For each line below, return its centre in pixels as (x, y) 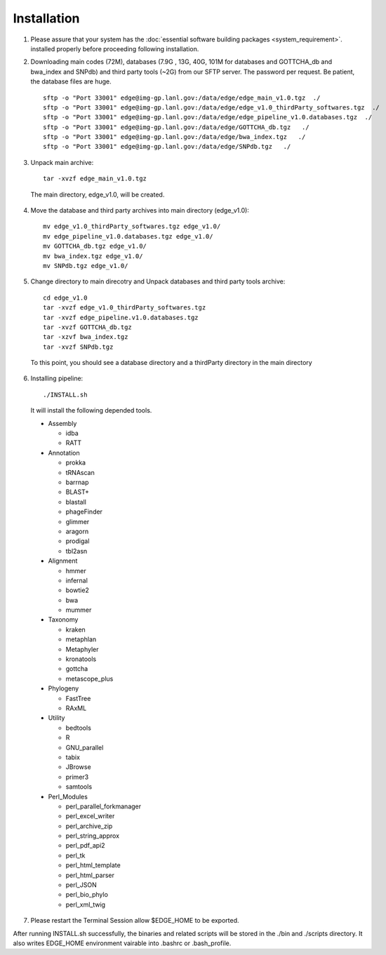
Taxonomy (63, 620)
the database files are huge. (71, 81)
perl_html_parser (90, 875)
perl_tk (75, 855)
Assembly (62, 423)
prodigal (78, 541)
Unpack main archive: (62, 162)
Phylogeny (64, 688)
